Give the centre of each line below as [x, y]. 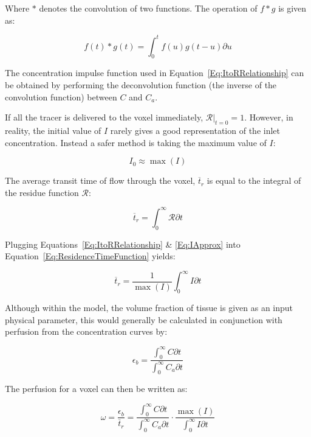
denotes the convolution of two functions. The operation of [148, 8]
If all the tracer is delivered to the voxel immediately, [104, 117]
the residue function [42, 192]
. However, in [269, 117]
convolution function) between [61, 96]
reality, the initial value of [53, 131]
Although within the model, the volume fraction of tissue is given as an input [149, 308]
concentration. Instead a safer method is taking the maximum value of [136, 142]
